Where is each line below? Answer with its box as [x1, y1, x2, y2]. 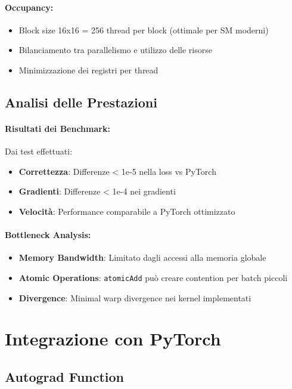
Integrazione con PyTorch [5, 326, 221, 351]
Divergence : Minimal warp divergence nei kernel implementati [18, 291, 251, 304]
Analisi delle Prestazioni [5, 92, 157, 111]
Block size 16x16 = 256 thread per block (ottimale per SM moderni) [18, 23, 269, 36]
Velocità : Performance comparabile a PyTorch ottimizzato [18, 205, 235, 217]
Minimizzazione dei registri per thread [18, 63, 159, 76]
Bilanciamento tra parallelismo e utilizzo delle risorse [18, 44, 212, 56]
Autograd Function [5, 367, 125, 385]
